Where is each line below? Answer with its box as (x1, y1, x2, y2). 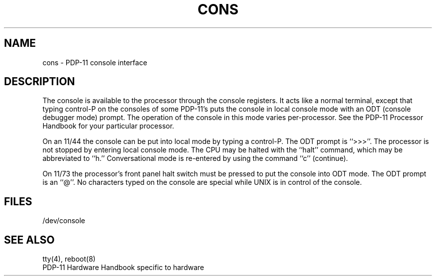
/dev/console (42, 216, 86, 225)
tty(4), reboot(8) (42, 255, 96, 264)
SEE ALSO (4, 233, 55, 246)
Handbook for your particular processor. (42, 122, 174, 131)
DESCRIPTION (4, 75, 75, 88)
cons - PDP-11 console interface (42, 58, 147, 67)
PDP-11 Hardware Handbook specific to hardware (42, 263, 204, 272)
